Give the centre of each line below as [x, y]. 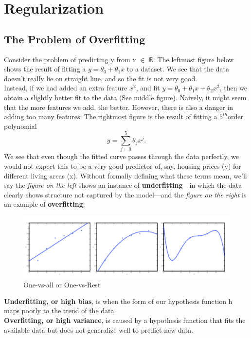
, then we [233, 88]
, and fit [148, 88]
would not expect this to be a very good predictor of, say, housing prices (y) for [123, 166]
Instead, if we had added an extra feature [66, 88]
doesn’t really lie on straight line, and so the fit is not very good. [101, 78]
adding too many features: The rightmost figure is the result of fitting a [111, 116]
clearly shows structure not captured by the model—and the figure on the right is [125, 194]
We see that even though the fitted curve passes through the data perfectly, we [122, 156]
